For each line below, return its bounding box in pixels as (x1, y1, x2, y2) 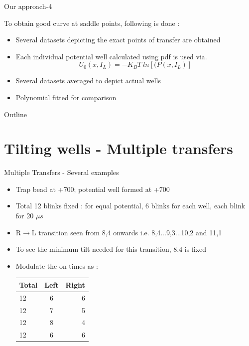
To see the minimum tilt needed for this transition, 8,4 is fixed (15, 244, 207, 254)
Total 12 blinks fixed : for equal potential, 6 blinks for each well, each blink (15, 200, 246, 211)
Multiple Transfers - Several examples (4, 167, 119, 177)
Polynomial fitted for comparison (15, 92, 117, 102)
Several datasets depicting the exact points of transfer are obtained (15, 34, 221, 45)
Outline (4, 109, 27, 119)
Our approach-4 (4, 1, 52, 11)
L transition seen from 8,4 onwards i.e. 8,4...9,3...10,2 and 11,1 (31, 227, 222, 237)
